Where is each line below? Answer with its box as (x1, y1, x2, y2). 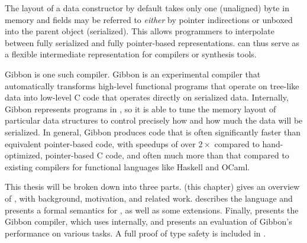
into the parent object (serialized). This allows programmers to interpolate (5, 25, 274, 37)
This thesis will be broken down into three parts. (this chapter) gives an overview (5, 180, 300, 193)
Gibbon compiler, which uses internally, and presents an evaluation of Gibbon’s (5, 215, 292, 228)
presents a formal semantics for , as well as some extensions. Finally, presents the (5, 203, 299, 216)
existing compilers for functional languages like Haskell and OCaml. (5, 160, 250, 173)
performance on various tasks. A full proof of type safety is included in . (5, 226, 266, 239)
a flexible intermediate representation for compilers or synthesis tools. (5, 48, 257, 60)
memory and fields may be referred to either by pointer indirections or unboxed (5, 13, 293, 25)
